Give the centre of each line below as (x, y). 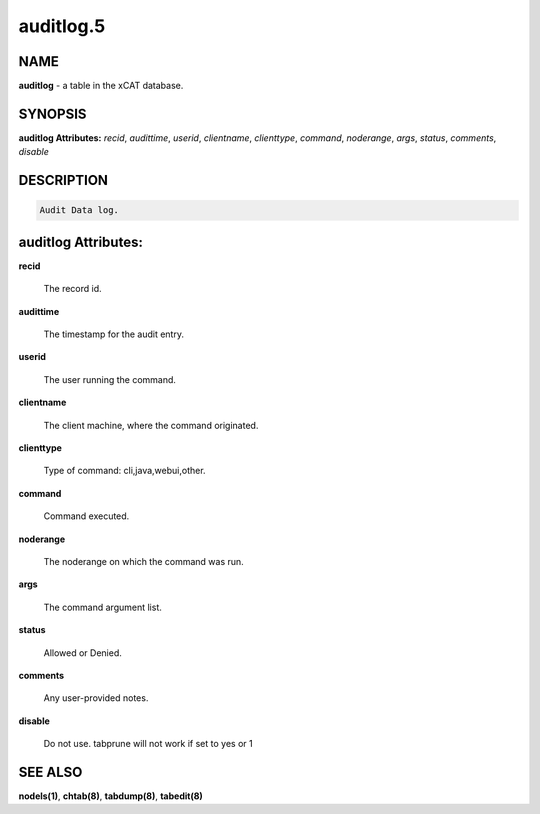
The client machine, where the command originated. (151, 425)
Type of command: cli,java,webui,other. (124, 471)
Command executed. (86, 516)
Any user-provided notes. (96, 698)
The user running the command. (110, 379)
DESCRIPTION (63, 180)
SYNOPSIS (52, 113)
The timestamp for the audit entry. (114, 334)
